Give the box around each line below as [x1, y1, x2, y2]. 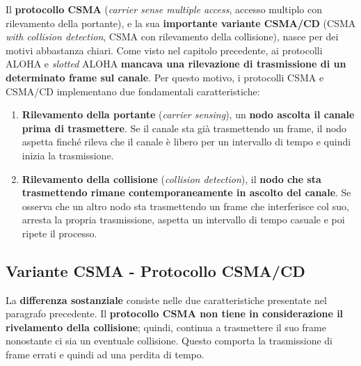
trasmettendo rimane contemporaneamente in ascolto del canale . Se [22, 185, 351, 200]
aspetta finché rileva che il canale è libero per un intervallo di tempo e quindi [22, 134, 351, 149]
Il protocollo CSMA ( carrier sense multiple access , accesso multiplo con [6, 2, 322, 16]
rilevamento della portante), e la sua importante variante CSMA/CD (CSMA [6, 15, 356, 30]
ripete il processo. [22, 225, 97, 240]
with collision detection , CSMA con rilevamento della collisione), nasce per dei [6, 29, 339, 44]
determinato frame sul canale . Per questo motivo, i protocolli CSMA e [6, 70, 324, 84]
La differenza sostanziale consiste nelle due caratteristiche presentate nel [6, 292, 327, 307]
